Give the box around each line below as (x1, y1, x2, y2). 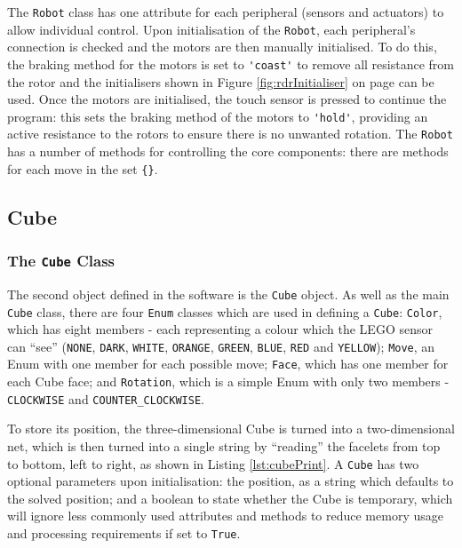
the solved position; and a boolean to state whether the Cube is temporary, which (7, 488, 453, 507)
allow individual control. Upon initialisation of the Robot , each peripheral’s (7, 20, 416, 38)
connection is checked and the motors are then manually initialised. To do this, (7, 37, 437, 56)
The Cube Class (7, 250, 115, 272)
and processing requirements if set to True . (7, 524, 241, 543)
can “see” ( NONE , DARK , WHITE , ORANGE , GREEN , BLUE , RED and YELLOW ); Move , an (7, 337, 435, 355)
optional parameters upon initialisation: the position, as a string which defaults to (7, 472, 454, 490)
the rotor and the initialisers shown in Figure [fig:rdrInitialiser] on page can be (7, 72, 434, 91)
